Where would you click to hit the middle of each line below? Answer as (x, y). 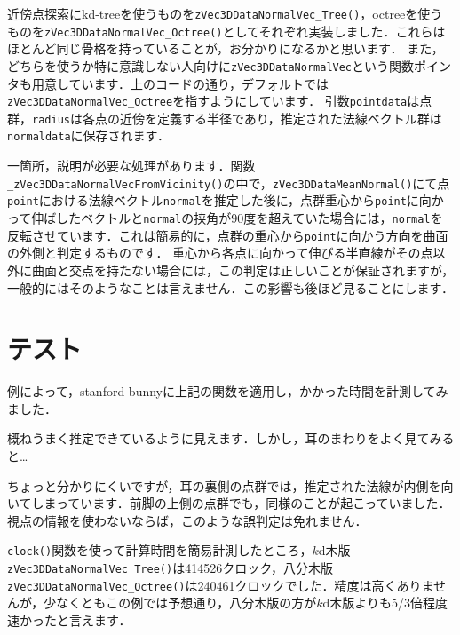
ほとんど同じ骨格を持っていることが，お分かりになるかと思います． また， (226, 48)
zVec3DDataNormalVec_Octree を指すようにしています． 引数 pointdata (207, 101)
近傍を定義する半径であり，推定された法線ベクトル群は (281, 118)
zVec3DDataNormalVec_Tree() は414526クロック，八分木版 (170, 568)
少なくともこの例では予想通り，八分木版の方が (180, 603)
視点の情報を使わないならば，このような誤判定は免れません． (187, 520)
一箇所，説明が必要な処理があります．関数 (131, 166)
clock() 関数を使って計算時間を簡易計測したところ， (160, 550)
